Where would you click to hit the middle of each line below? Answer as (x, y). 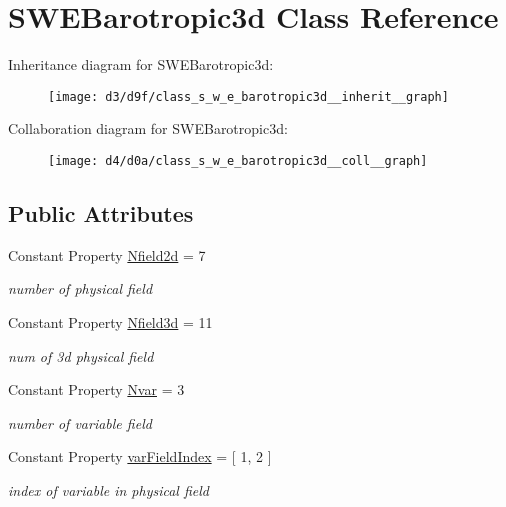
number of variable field (80, 422)
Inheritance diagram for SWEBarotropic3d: (141, 64)
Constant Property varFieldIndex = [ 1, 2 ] (140, 456)
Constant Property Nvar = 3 (96, 389)
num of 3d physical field (81, 355)
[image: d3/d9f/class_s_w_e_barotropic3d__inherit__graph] (248, 96)
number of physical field (80, 288)
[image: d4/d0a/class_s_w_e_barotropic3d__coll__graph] (238, 160)
